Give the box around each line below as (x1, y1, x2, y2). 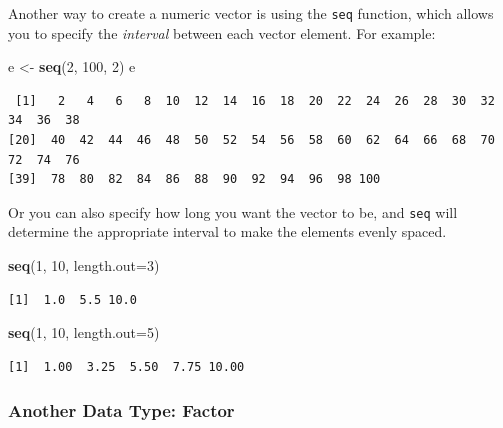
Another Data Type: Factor (8, 398, 235, 423)
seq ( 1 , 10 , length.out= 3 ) (8, 255, 160, 276)
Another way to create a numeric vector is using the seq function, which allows (8, 3, 494, 23)
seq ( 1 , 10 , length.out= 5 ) (8, 322, 160, 343)
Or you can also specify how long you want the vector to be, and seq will (8, 201, 458, 222)
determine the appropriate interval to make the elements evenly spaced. (8, 221, 447, 242)
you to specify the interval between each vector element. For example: (8, 22, 436, 43)
